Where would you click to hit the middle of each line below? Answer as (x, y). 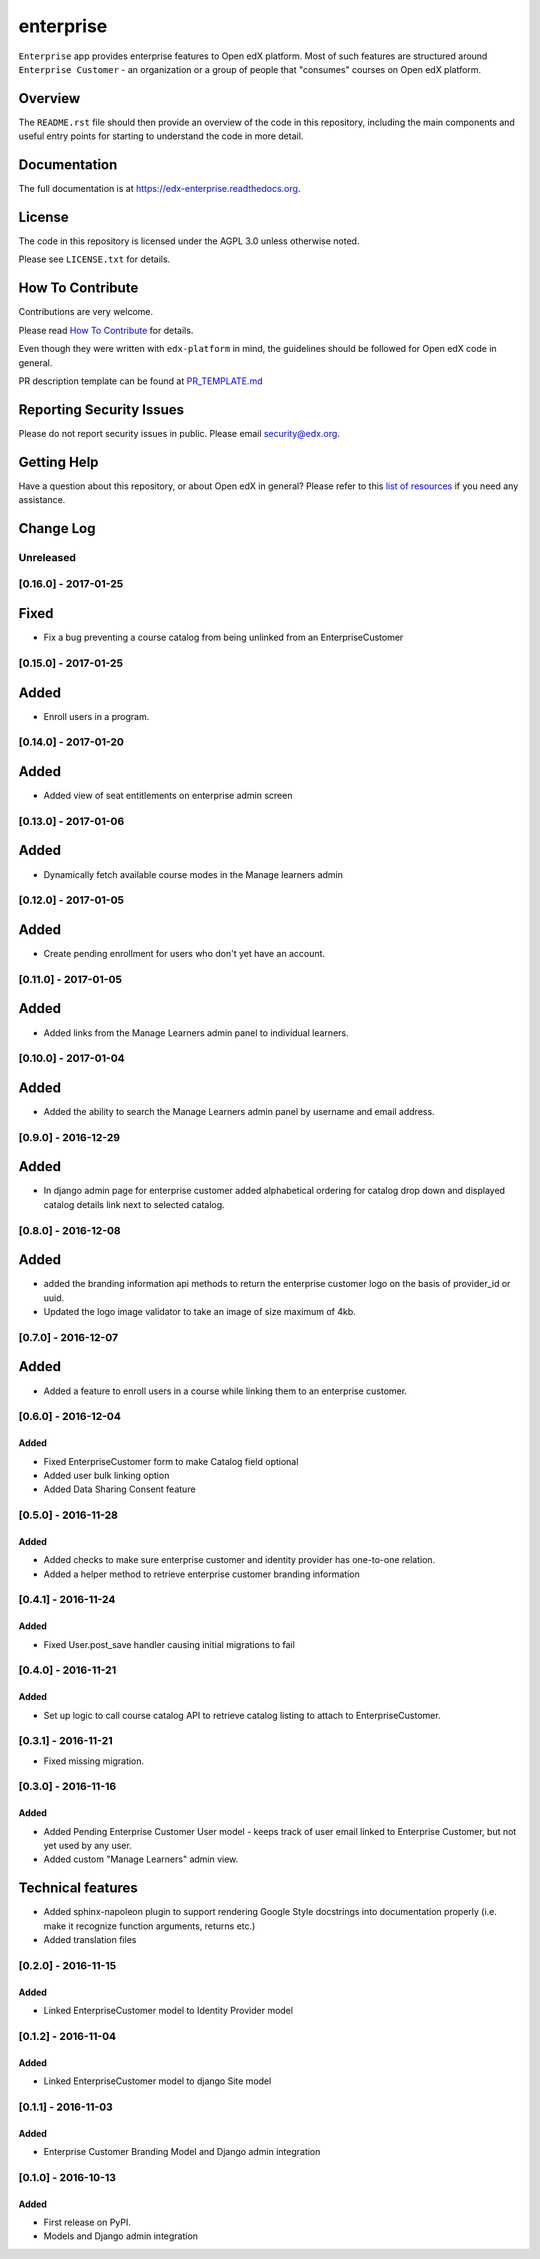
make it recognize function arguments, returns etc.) (149, 1926)
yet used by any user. (87, 1846)
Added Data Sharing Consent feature (119, 1489)
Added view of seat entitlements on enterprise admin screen (168, 796)
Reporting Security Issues (101, 409)
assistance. (42, 500)
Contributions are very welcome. (86, 312)
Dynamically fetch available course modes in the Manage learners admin (193, 874)
